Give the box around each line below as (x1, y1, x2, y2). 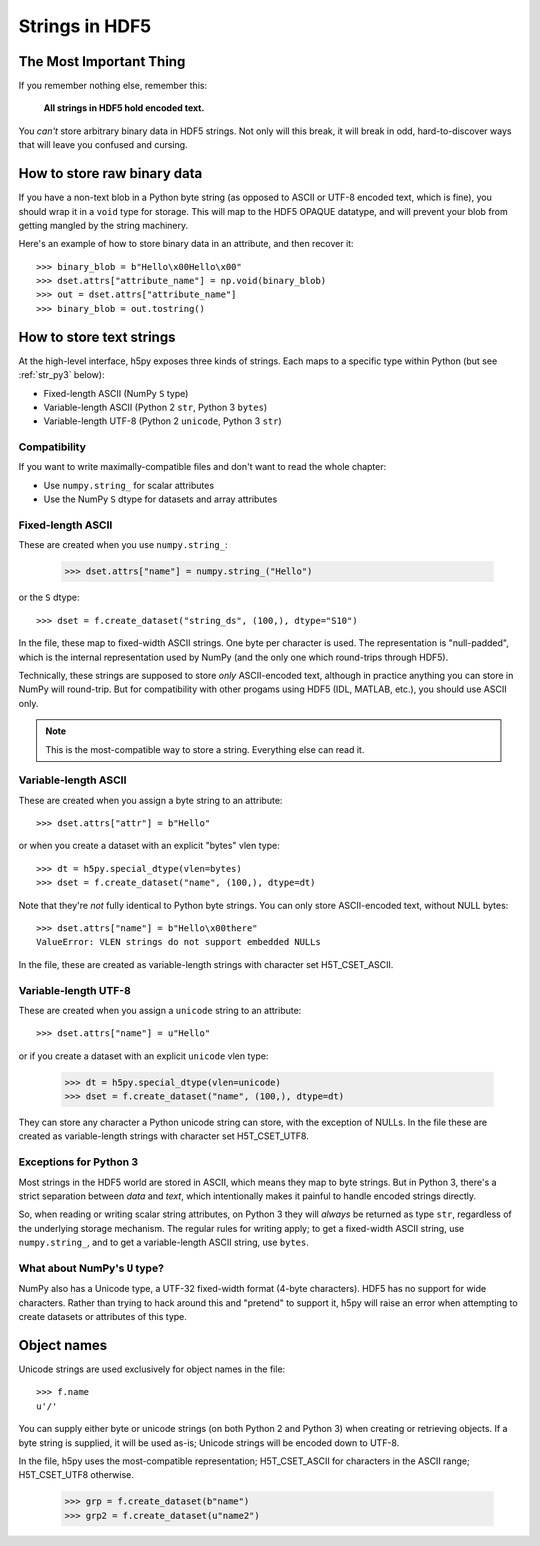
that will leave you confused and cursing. (18, 139, 189, 151)
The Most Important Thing (18, 53, 186, 70)
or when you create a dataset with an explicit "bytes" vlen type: (18, 840, 280, 852)
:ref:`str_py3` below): (18, 369, 105, 381)
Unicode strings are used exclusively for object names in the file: (18, 1363, 286, 1375)
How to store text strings (18, 328, 176, 345)
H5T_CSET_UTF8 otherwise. (18, 1469, 135, 1481)
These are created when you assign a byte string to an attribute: (18, 794, 283, 806)
